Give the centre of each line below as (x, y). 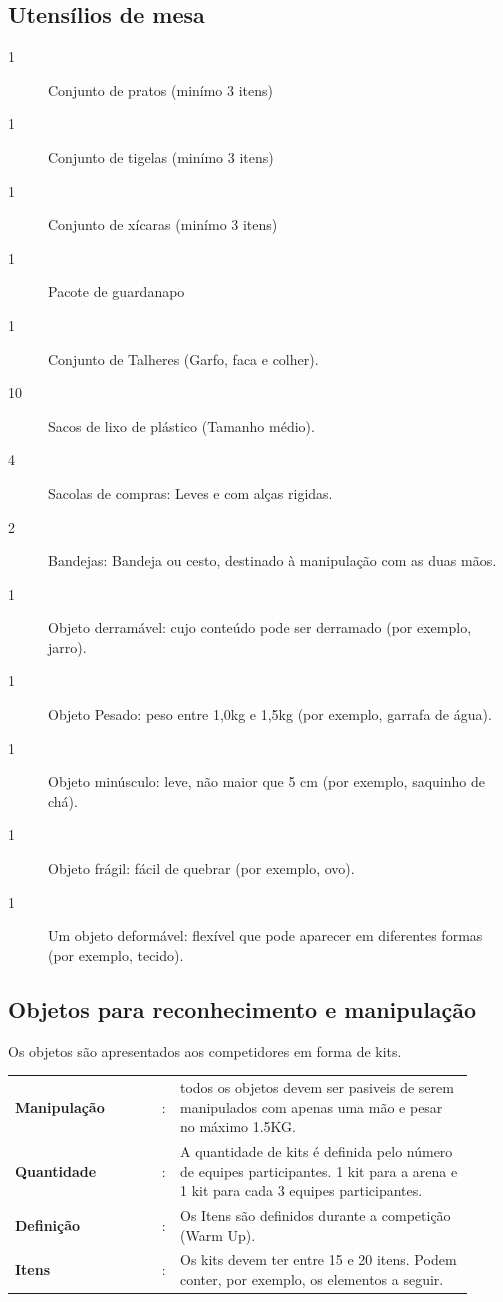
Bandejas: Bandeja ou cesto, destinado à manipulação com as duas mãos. (272, 560)
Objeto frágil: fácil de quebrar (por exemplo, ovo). (201, 868)
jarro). (67, 646)
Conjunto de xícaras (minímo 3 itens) (163, 224)
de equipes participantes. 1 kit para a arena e (319, 1170)
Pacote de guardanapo (116, 291)
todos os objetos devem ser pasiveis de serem (317, 1086)
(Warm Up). (218, 1234)
